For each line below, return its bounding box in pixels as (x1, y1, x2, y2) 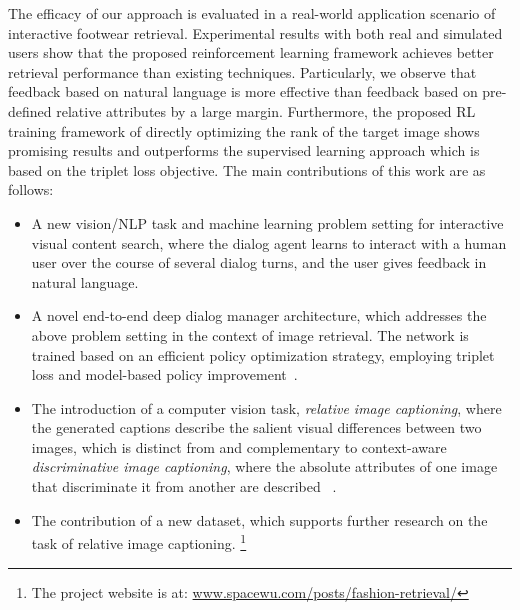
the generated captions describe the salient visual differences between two (31, 417, 482, 438)
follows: (8, 179, 54, 200)
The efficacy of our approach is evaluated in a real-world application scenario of (8, 3, 496, 23)
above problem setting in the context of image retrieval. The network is (31, 324, 469, 345)
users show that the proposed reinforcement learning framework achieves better (8, 42, 494, 63)
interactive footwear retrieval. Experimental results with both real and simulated (8, 22, 503, 43)
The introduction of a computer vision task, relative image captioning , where (31, 397, 502, 418)
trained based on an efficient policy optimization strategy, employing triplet (31, 344, 495, 365)
